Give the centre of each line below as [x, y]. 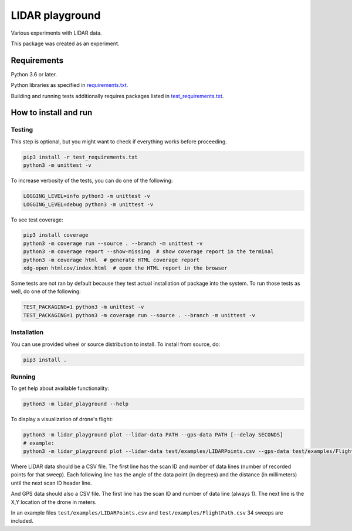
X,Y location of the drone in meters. [54, 502]
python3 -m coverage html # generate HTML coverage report [111, 260]
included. [22, 521]
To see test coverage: [37, 220]
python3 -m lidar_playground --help [76, 404]
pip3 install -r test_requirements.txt [80, 157]
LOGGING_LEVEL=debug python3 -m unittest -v [88, 204]
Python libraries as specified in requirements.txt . [70, 85]
